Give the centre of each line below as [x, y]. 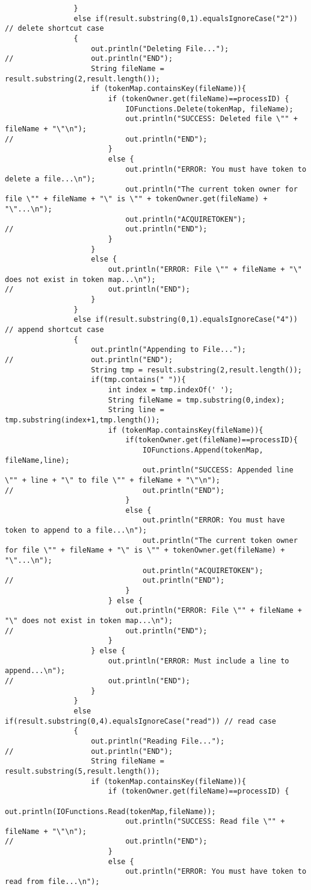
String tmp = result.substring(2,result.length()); [196, 370]
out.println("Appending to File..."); [168, 350]
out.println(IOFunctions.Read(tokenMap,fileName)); [110, 811]
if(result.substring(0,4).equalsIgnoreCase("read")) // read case [141, 721]
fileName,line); [37, 460]
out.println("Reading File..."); [158, 741]
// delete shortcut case [54, 29]
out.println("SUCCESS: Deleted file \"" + [211, 119]
